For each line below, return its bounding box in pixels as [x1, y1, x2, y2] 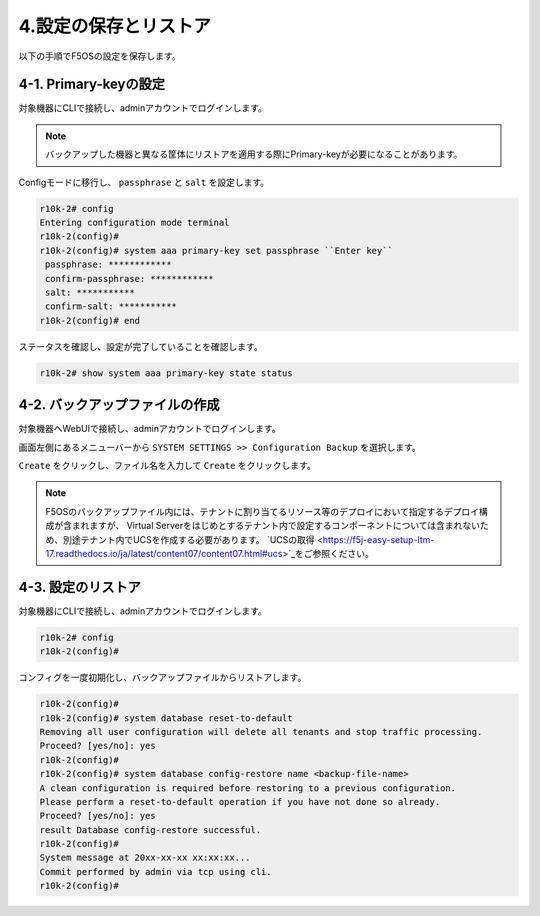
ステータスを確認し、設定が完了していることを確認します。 [18, 340, 264, 352]
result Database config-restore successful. [39, 824, 262, 835]
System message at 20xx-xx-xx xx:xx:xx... [39, 852, 251, 864]
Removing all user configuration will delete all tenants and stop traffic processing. [39, 726, 483, 737]
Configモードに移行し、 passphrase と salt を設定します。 [18, 176, 270, 188]
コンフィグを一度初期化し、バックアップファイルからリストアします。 [18, 671, 307, 684]
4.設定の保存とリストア [18, 15, 212, 37]
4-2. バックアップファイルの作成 [18, 396, 220, 414]
